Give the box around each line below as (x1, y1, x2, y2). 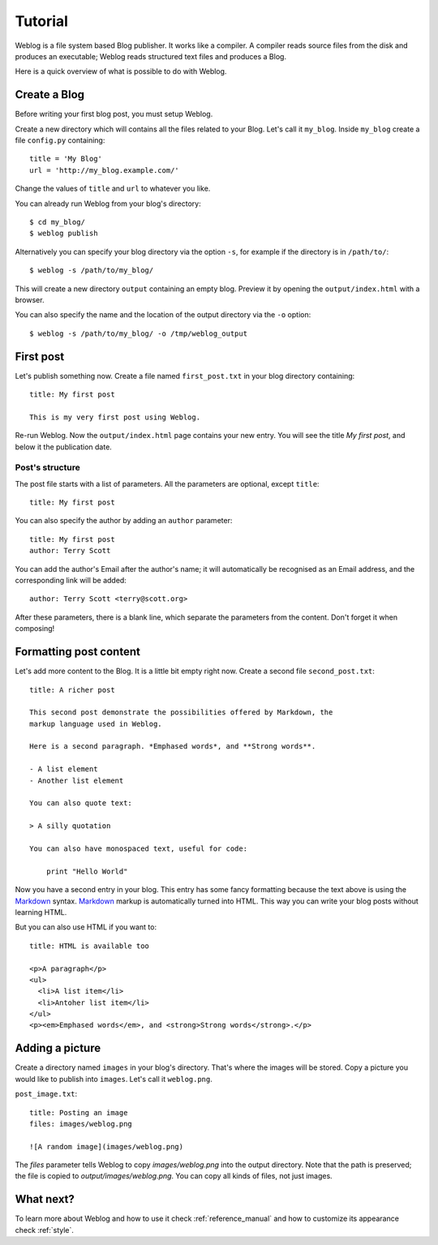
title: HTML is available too (29, 941, 150, 951)
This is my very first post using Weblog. (29, 412, 201, 422)
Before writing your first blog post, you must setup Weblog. (15, 109, 213, 119)
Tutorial (15, 12, 69, 30)
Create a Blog (15, 88, 85, 101)
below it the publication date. (15, 442, 113, 452)
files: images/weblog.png (29, 1119, 133, 1128)
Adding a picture (15, 1041, 101, 1055)
